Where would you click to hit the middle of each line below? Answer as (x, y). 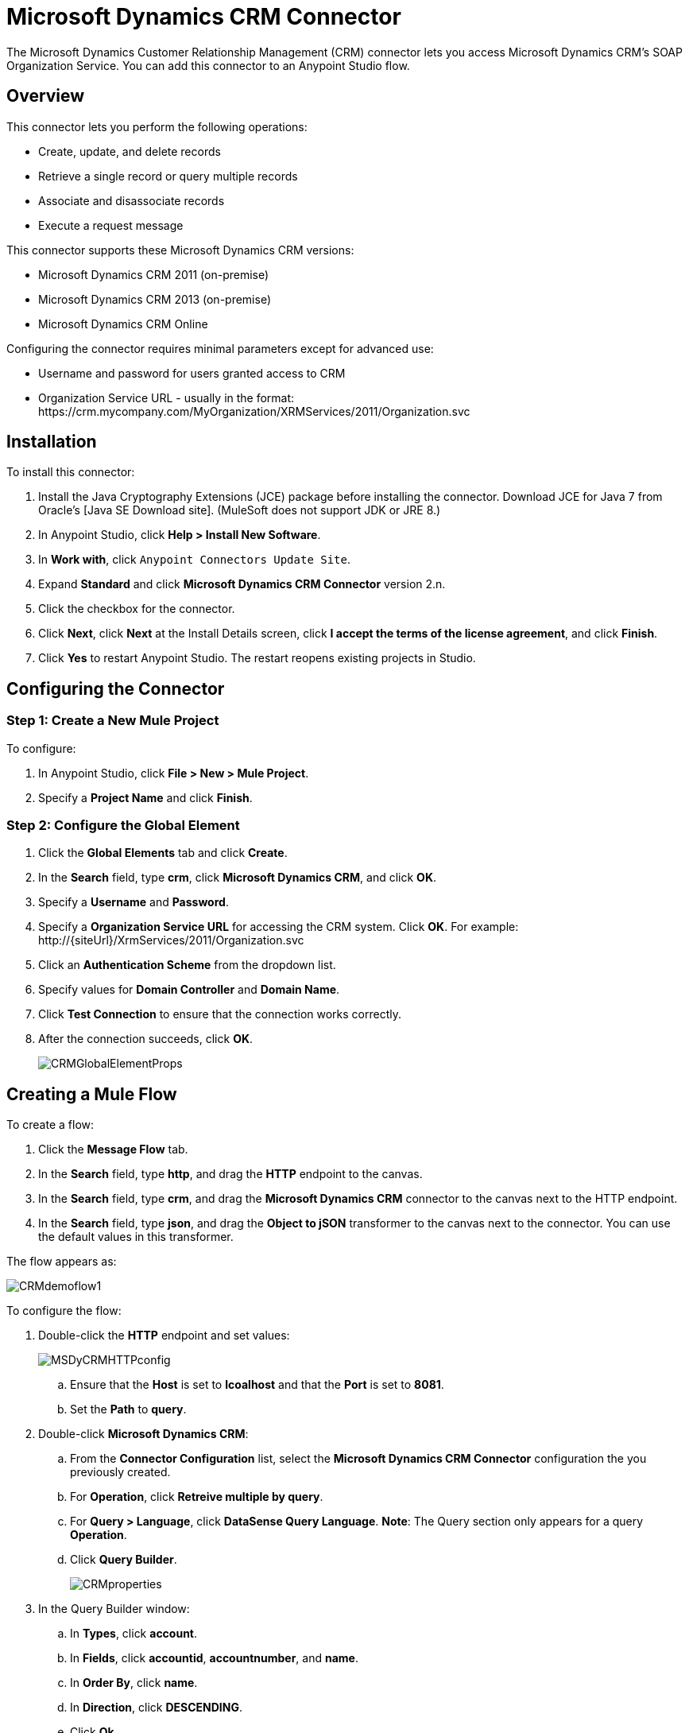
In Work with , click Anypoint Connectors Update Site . (195, 560)
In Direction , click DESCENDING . (156, 1708)
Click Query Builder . (124, 1560)
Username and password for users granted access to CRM (192, 373)
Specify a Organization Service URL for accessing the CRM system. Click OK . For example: (279, 927)
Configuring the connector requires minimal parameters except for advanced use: (220, 348)
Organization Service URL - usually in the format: (166, 397)
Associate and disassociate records (132, 200)
